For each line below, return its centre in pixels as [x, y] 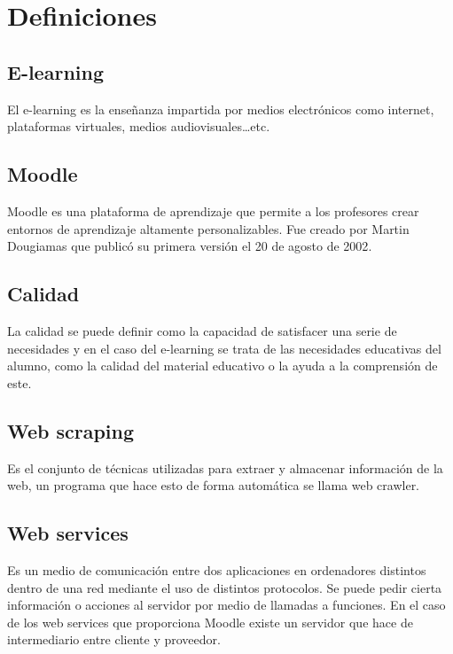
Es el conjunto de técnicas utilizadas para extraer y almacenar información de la [225, 467]
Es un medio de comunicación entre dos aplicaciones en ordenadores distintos [217, 569]
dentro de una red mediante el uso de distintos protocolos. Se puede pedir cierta [225, 587]
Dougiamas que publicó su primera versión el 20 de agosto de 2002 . [190, 246]
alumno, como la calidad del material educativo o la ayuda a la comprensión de [223, 366]
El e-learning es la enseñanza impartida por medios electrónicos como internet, [221, 109]
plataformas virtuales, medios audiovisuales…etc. [139, 126]
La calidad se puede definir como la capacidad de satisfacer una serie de [202, 330]
